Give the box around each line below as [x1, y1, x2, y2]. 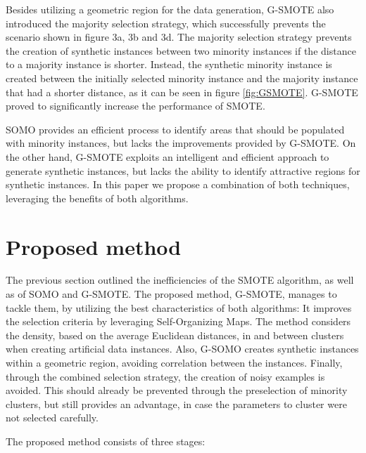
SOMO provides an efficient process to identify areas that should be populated [6, 122, 345, 136]
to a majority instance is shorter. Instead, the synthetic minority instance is [6, 57, 332, 72]
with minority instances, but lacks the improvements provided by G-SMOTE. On [6, 136, 356, 150]
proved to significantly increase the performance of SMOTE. [6, 98, 265, 113]
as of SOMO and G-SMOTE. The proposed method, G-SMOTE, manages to [6, 287, 337, 301]
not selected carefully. [6, 410, 99, 425]
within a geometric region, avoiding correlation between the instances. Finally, [6, 355, 343, 369]
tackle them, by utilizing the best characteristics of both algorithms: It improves [6, 300, 352, 315]
